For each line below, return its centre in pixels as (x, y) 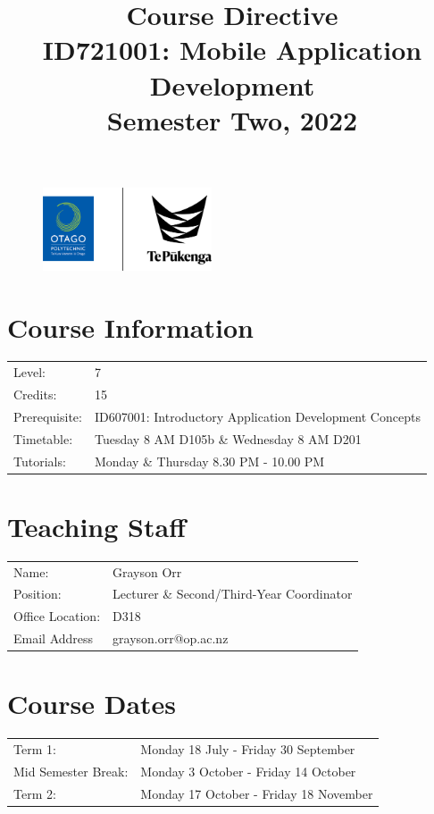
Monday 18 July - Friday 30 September (248, 749)
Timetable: (43, 438)
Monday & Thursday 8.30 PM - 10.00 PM (209, 461)
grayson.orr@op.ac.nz (171, 638)
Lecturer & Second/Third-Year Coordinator (233, 594)
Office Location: (57, 616)
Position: (38, 594)
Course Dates (92, 704)
